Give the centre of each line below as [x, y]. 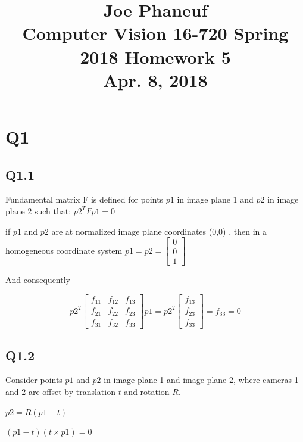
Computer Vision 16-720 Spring [155, 33]
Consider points [34, 380]
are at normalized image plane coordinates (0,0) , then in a [159, 231]
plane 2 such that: [38, 211]
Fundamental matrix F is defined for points [85, 199]
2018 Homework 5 [155, 56]
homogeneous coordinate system [64, 250]
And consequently [38, 280]
